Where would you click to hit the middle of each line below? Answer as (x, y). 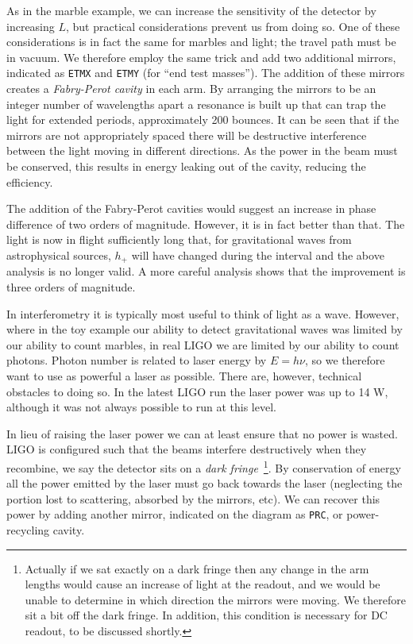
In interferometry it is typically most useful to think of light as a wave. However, (203, 313)
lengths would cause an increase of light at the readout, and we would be (203, 584)
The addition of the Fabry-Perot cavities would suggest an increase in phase (191, 208)
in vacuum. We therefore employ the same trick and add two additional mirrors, (201, 57)
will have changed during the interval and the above (258, 255)
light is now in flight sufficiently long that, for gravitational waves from (179, 239)
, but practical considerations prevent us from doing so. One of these (233, 26)
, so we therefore (345, 360)
